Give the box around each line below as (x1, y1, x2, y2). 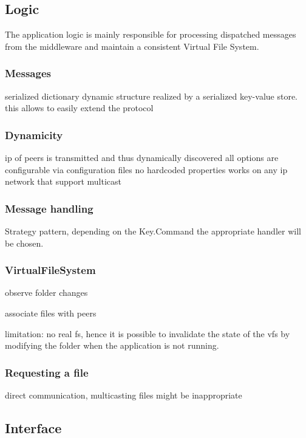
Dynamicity (5, 127, 63, 142)
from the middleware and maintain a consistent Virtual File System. (5, 39, 259, 52)
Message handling (5, 200, 93, 216)
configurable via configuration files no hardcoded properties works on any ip (5, 163, 288, 176)
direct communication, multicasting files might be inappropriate (5, 389, 242, 402)
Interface (5, 419, 62, 437)
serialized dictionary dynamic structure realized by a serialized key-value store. (5, 89, 298, 102)
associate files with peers (5, 307, 97, 320)
